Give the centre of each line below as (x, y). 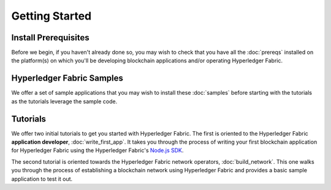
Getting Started (51, 16)
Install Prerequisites (50, 38)
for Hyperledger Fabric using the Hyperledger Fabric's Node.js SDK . (97, 150)
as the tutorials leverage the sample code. (64, 101)
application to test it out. (42, 179)
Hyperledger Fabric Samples (67, 79)
